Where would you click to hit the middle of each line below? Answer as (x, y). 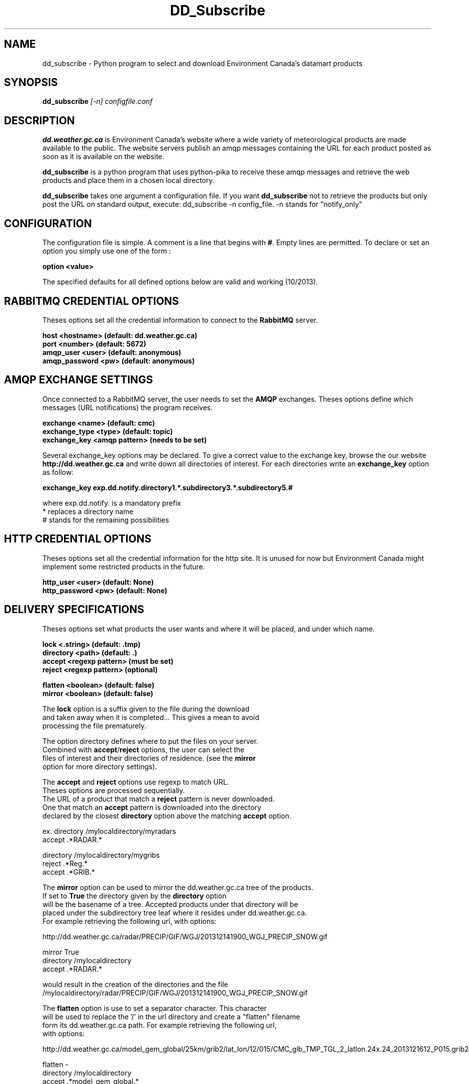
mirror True (61, 952)
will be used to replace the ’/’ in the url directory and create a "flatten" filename (171, 1016)
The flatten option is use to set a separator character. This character (155, 1008)
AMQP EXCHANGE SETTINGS (78, 380)
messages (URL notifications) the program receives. (128, 407)
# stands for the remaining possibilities (106, 520)
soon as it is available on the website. (103, 157)
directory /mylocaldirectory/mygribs (101, 855)
